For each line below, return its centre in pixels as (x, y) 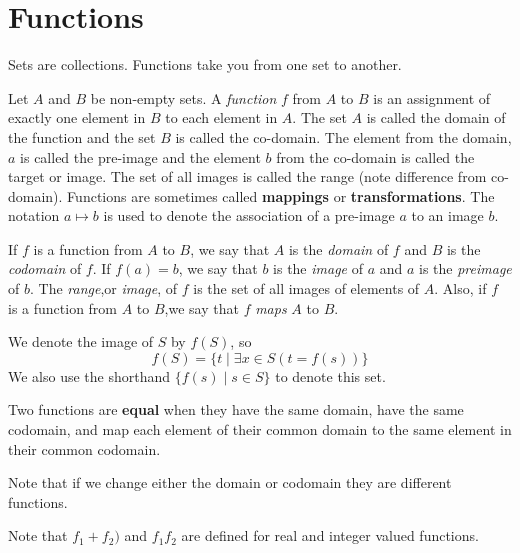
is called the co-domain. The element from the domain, (343, 136)
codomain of (45, 268)
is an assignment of (432, 97)
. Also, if (460, 288)
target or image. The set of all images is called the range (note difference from (247, 176)
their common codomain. (84, 448)
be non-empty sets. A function (183, 97)
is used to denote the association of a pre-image (249, 215)
